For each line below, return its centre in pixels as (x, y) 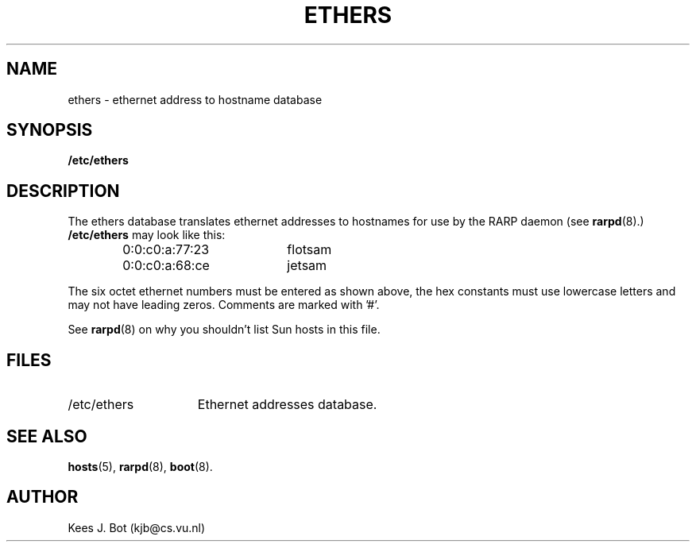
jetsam (307, 266)
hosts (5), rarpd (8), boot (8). (140, 466)
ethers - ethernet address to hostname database (195, 99)
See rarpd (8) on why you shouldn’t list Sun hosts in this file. (224, 330)
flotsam (309, 250)
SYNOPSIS (50, 130)
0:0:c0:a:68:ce (166, 266)
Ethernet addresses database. (287, 405)
